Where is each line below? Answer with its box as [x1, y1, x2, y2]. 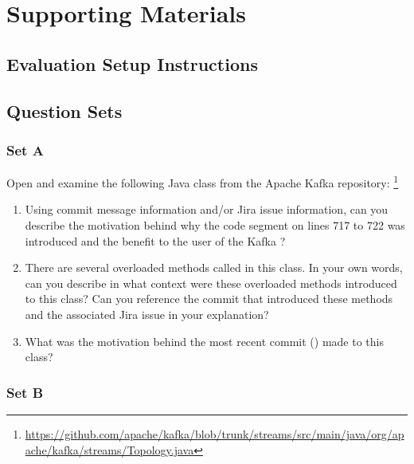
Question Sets [6, 98, 123, 123]
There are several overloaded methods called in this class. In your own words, [25, 259, 403, 276]
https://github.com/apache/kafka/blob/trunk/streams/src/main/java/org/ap [25, 425, 404, 442]
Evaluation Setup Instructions [6, 51, 258, 76]
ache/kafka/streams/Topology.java [25, 441, 194, 458]
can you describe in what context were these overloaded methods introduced [25, 274, 397, 291]
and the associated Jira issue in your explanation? [25, 305, 269, 322]
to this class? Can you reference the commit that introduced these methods [25, 290, 393, 307]
